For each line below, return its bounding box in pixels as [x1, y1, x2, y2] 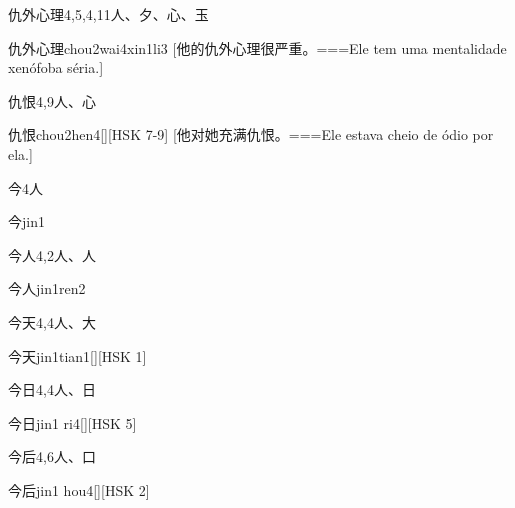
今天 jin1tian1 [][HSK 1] [8, 345, 147, 366]
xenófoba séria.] [8, 57, 104, 78]
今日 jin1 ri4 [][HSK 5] [8, 412, 137, 433]
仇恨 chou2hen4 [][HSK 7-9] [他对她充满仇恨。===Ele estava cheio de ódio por [8, 124, 494, 145]
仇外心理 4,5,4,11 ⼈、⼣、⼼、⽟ [8, 4, 209, 24]
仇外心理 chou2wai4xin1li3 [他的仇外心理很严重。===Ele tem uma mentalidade [8, 37, 507, 58]
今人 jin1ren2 [8, 278, 86, 299]
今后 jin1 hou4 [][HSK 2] [8, 479, 150, 500]
